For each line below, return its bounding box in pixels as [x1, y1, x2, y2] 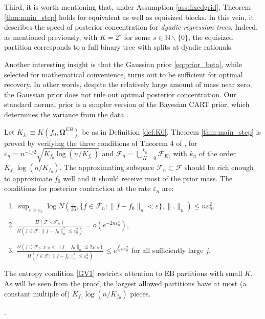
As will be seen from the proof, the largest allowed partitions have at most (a [4, 278, 247, 288]
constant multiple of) [4, 288, 70, 299]
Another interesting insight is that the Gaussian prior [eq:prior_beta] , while [4, 58, 242, 69]
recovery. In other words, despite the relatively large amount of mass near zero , [4, 79, 252, 90]
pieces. [130, 288, 151, 299]
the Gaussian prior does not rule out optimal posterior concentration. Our [4, 89, 236, 99]
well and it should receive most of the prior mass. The [63, 173, 233, 183]
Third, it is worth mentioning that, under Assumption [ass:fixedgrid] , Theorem [4, 2, 251, 12]
